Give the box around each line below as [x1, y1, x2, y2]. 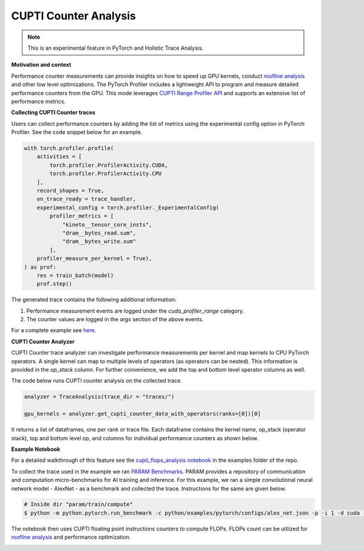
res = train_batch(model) [36, 272, 114, 279]
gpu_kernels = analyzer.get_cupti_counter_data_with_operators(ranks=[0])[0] [24, 410, 261, 418]
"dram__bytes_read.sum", [62, 229, 136, 236]
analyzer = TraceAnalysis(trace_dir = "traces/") [24, 393, 175, 400]
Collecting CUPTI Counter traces [11, 109, 96, 116]
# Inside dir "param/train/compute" [24, 501, 133, 508]
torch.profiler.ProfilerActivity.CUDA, [49, 161, 168, 169]
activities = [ [36, 153, 82, 160]
